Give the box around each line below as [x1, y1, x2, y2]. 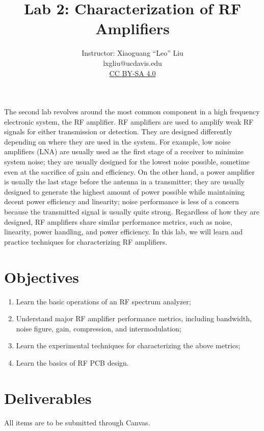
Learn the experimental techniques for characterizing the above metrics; [16, 340, 241, 351]
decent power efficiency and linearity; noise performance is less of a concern [4, 196, 239, 207]
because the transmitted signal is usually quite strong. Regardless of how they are [4, 206, 260, 217]
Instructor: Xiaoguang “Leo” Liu [82, 47, 183, 58]
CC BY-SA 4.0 [109, 67, 156, 78]
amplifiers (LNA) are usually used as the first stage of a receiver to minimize [4, 146, 244, 157]
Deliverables [4, 387, 92, 408]
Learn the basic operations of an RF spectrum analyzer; [16, 296, 191, 306]
